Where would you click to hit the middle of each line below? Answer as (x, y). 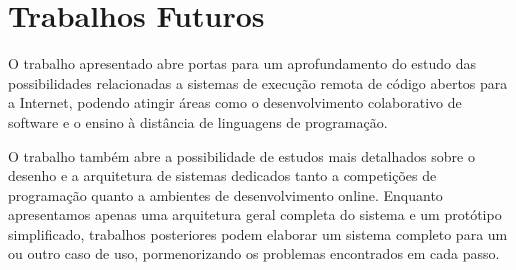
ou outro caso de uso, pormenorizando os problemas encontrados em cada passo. (254, 253)
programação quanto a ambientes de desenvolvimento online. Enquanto (225, 194)
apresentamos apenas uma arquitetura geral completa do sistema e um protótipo (255, 214)
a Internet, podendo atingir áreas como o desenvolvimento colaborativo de (235, 102)
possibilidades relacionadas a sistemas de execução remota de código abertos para (258, 82)
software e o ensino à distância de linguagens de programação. (198, 121)
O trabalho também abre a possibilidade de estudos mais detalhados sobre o (241, 155)
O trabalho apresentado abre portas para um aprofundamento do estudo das (242, 63)
